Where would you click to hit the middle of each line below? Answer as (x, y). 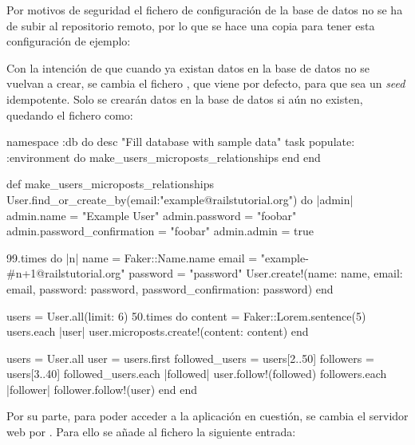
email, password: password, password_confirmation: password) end (170, 288)
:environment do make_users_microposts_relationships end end (164, 157)
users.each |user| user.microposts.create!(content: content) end (158, 331)
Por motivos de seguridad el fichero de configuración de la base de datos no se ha (205, 10)
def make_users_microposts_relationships (110, 184)
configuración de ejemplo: (69, 41)
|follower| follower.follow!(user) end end (102, 389)
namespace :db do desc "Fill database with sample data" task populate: (181, 142)
